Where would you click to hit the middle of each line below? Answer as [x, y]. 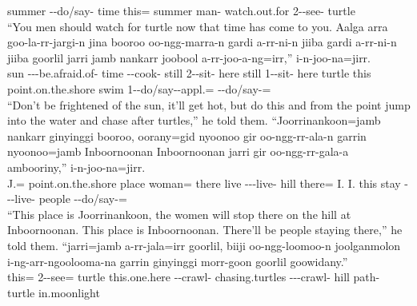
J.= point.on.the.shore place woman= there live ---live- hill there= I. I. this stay [204, 183]
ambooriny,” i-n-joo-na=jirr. [76, 167]
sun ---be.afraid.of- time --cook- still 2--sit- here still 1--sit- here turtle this [189, 73]
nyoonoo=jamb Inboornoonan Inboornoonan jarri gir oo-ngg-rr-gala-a [178, 151]
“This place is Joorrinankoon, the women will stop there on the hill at [179, 214]
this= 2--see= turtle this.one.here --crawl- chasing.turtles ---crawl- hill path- [194, 277]
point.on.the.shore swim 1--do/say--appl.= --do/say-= [139, 88]
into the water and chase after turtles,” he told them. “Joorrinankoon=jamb [194, 120]
